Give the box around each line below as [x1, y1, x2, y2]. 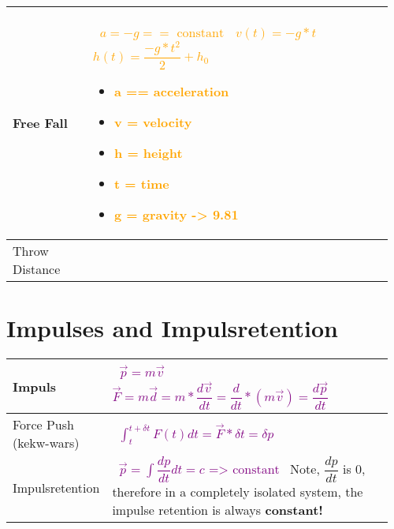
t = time [114, 174, 169, 193]
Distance [13, 259, 61, 278]
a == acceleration [114, 81, 229, 100]
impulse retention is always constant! [112, 501, 323, 520]
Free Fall [13, 114, 68, 133]
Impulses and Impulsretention [6, 311, 339, 343]
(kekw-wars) [13, 433, 80, 452]
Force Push [13, 415, 74, 434]
